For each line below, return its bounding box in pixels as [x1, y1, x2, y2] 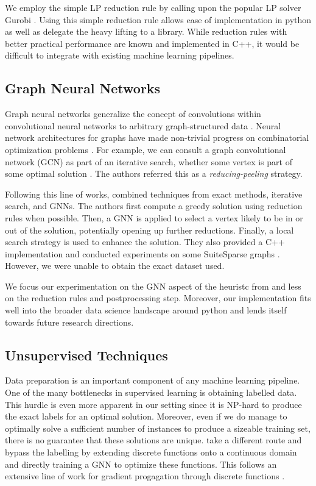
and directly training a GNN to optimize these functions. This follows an [5, 457, 277, 470]
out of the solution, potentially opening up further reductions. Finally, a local [5, 223, 294, 236]
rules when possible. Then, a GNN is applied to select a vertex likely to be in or [5, 211, 303, 224]
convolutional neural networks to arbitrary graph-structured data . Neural [5, 119, 281, 132]
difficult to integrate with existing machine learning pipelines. [5, 49, 234, 62]
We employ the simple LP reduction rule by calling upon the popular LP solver [5, 1, 301, 13]
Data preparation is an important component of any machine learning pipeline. [5, 374, 300, 387]
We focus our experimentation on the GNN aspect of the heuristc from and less [5, 279, 301, 292]
